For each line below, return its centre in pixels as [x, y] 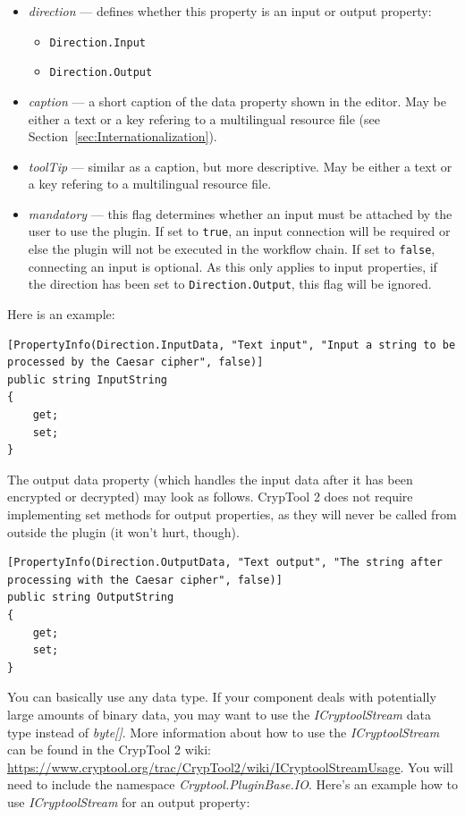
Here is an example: [61, 314]
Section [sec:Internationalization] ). [123, 136]
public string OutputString [91, 598]
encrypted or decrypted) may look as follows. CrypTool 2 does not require [210, 497]
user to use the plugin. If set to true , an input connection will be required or [239, 231]
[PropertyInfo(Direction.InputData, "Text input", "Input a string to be [232, 345]
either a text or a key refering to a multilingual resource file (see [204, 118]
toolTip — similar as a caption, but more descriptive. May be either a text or [240, 166]
